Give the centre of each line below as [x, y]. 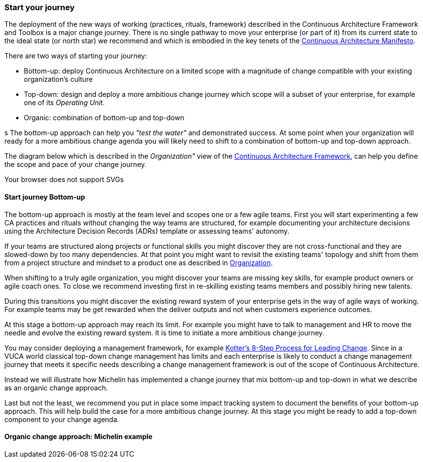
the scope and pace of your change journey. [75, 165]
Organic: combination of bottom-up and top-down [104, 118]
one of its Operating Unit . [64, 103]
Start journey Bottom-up [45, 197]
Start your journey [40, 7]
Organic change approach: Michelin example [79, 437]
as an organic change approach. [56, 388]
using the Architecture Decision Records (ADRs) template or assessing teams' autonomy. [147, 231]
